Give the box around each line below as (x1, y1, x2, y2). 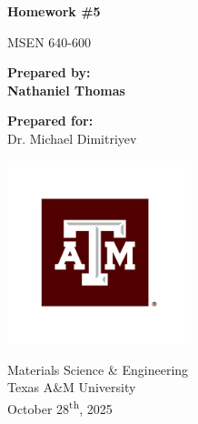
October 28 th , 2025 (7, 396, 113, 418)
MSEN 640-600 (7, 32, 91, 51)
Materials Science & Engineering (7, 359, 189, 379)
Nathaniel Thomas (7, 80, 125, 99)
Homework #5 (7, 2, 101, 20)
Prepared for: (7, 111, 94, 130)
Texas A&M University (7, 378, 136, 397)
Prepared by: (7, 63, 91, 82)
